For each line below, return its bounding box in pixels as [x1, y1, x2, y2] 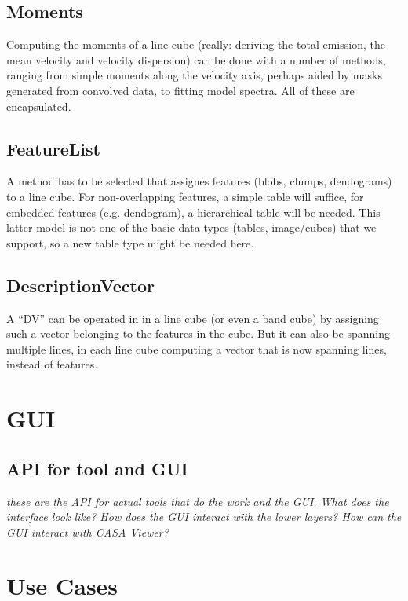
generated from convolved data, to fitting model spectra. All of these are [6, 82, 355, 98]
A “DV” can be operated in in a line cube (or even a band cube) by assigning [6, 310, 379, 326]
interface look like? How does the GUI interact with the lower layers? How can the [6, 508, 402, 525]
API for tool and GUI [6, 456, 188, 480]
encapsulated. [6, 97, 71, 114]
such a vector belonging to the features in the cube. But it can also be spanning [6, 325, 391, 342]
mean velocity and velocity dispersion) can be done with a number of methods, [6, 51, 386, 68]
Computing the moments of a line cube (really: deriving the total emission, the [6, 36, 385, 53]
